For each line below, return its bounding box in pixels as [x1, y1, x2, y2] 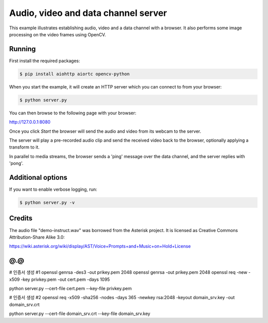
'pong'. [9, 161, 24, 166]
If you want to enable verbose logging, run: [9, 186, 98, 192]
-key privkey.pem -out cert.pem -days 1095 [20, 276, 110, 282]
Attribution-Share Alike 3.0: [9, 234, 65, 240]
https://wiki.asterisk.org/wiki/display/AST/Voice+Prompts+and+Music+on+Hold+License [9, 243, 191, 249]
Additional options [9, 173, 67, 181]
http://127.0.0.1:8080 [9, 119, 51, 125]
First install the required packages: [9, 58, 80, 64]
